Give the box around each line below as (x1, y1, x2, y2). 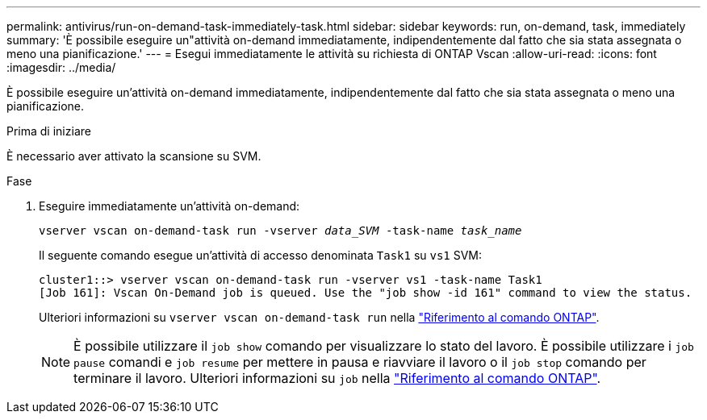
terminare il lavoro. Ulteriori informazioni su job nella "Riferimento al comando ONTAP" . (73, 370, 601, 386)
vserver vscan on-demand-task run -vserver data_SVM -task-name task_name (39, 224, 522, 237)
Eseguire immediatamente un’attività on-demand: (39, 199, 300, 213)
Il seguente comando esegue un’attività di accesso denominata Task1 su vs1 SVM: (39, 248, 483, 262)
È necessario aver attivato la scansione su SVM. (6, 149, 261, 163)
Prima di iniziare (6, 124, 91, 138)
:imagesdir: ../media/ (6, 60, 116, 74)
